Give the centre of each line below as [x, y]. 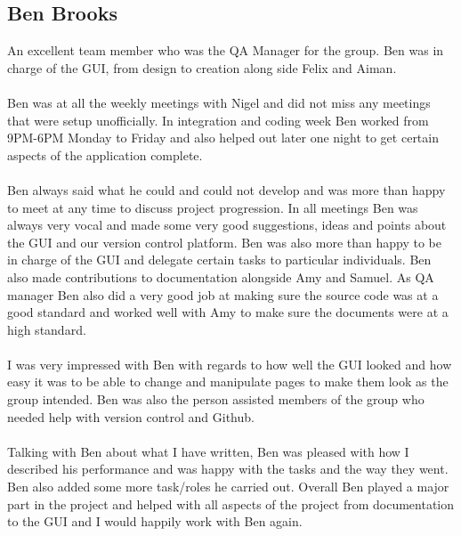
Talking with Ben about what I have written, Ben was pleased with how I [208, 451]
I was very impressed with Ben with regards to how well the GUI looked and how [230, 364]
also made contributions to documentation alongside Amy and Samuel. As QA [221, 276]
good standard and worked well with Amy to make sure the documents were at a [228, 312]
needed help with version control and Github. [131, 416]
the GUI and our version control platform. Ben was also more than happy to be [224, 242]
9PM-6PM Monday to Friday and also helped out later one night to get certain [223, 138]
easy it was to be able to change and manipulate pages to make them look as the [228, 382]
